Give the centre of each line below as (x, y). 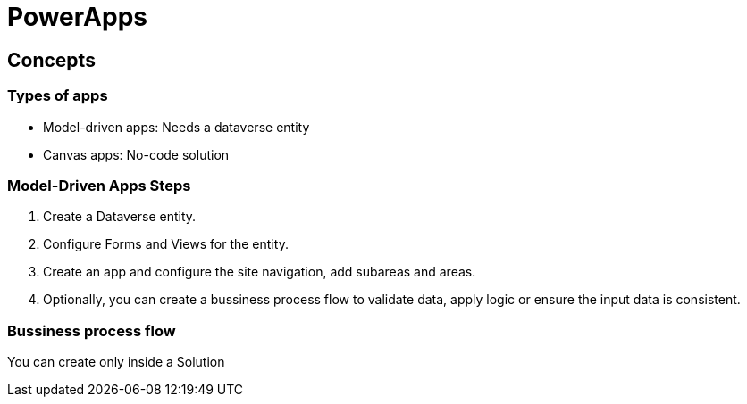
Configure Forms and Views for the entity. (166, 244)
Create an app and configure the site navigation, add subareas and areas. (260, 272)
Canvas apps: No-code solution (136, 154)
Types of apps (58, 96)
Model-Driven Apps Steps (99, 185)
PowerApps (77, 17)
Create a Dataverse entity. (120, 217)
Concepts (51, 60)
